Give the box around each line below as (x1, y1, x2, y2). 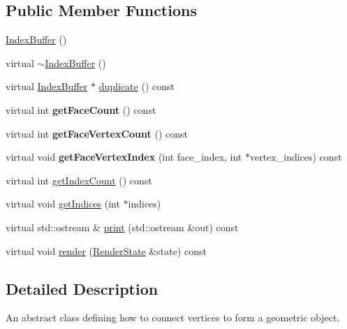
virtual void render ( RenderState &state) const (6, 243, 207, 258)
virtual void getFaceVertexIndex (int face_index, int (6, 149, 242, 164)
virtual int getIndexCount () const (6, 173, 152, 187)
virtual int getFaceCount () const (6, 102, 156, 117)
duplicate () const (98, 79, 175, 94)
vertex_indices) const (249, 149, 342, 164)
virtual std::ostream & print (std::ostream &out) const (6, 219, 239, 234)
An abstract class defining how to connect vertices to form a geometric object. (6, 310, 340, 325)
